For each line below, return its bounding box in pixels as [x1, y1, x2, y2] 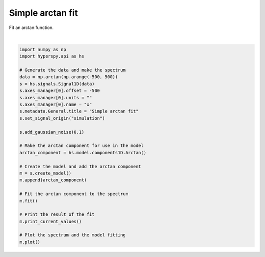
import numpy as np [19, 47, 66, 52]
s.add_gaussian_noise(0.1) [19, 129, 84, 135]
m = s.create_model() [19, 170, 72, 176]
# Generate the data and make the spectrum [19, 67, 126, 73]
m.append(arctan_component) [19, 177, 87, 183]
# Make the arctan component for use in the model [19, 143, 144, 148]
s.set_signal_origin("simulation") [19, 115, 105, 121]
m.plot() [19, 239, 41, 245]
